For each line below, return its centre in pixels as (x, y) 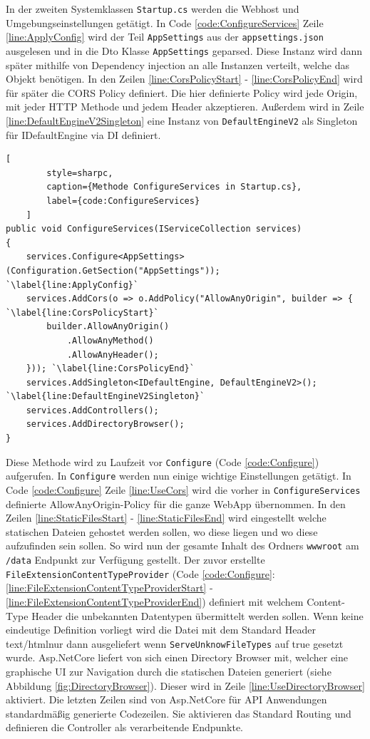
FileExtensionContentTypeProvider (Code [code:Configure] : (140, 573)
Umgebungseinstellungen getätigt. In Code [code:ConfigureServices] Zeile (165, 22)
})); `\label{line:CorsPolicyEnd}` (110, 369)
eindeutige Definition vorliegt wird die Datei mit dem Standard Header (161, 630)
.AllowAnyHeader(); (113, 355)
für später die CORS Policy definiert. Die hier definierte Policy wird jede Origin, (182, 92)
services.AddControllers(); (92, 410)
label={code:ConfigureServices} (123, 201)
